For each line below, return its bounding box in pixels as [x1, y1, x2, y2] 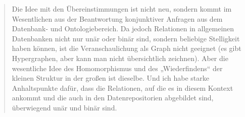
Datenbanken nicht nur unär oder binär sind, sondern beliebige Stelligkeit [12, 33, 240, 43]
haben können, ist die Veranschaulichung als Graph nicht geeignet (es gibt [12, 43, 241, 53]
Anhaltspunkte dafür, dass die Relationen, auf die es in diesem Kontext [12, 82, 233, 93]
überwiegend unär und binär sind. [12, 102, 117, 112]
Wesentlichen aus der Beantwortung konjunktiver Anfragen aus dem [12, 13, 223, 24]
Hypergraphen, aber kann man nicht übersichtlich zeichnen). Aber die [12, 52, 228, 63]
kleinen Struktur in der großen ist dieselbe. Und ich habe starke [12, 73, 209, 83]
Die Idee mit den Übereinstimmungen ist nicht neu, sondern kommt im [12, 4, 232, 14]
